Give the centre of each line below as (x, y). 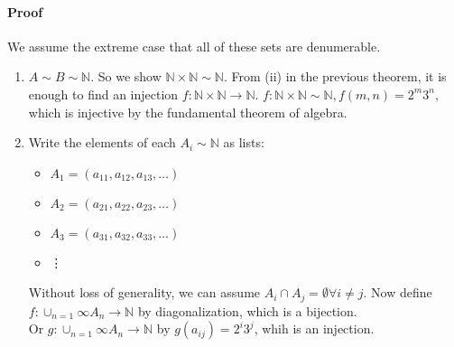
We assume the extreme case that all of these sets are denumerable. (194, 46)
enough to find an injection (103, 94)
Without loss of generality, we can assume (144, 292)
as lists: (244, 142)
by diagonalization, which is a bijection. (247, 310)
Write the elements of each (102, 142)
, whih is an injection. (314, 328)
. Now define (398, 292)
